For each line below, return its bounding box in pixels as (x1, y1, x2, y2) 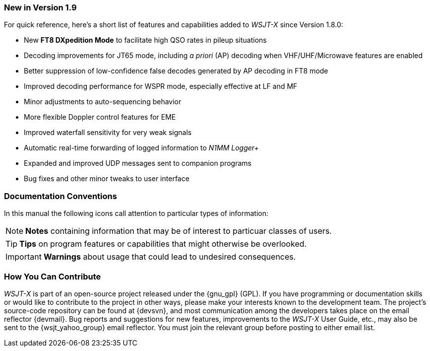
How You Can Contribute (4, 271, 101, 281)
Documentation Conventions (4, 191, 117, 201)
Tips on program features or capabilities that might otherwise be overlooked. (19, 239, 307, 249)
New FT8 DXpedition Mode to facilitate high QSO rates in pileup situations (24, 36, 267, 45)
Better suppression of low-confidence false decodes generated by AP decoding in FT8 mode (24, 67, 328, 75)
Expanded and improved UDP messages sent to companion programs (24, 159, 251, 168)
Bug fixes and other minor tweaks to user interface (24, 174, 189, 183)
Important (5, 252, 42, 262)
